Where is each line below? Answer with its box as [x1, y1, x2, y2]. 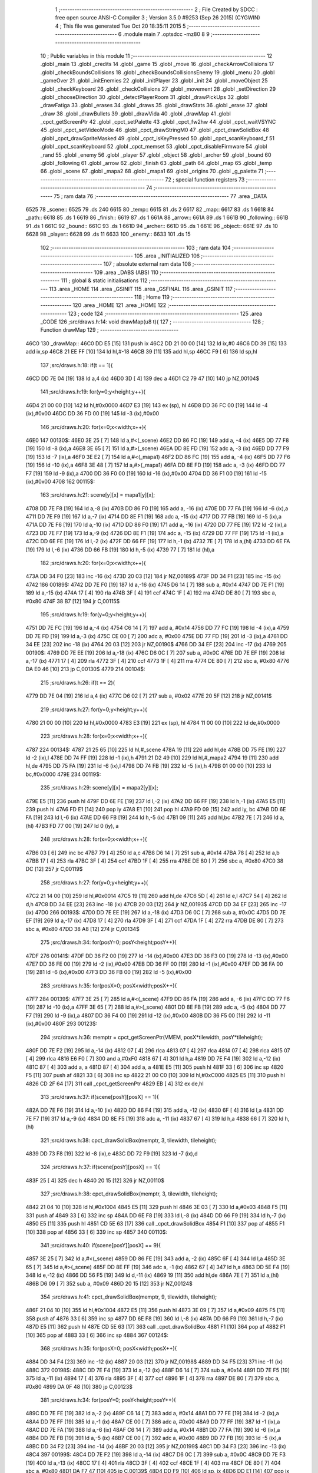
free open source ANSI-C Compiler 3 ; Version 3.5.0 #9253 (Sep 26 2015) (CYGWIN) [55, 14, 260, 21]
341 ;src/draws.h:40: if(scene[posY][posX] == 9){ [40, 1242, 161, 1249]
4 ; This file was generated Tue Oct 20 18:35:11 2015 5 [55, 22, 186, 29]
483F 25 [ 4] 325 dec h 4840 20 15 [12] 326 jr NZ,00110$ [25, 1177, 165, 1184]
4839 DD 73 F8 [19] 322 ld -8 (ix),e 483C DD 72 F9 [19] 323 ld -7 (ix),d [25, 1150, 198, 1157]
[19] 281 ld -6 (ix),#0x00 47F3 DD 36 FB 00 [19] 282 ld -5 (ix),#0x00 [25, 969, 191, 976]
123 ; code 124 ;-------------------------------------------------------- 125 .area [68, 310, 263, 317]
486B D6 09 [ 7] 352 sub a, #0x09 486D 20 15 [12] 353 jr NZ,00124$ [25, 1280, 193, 1287]
